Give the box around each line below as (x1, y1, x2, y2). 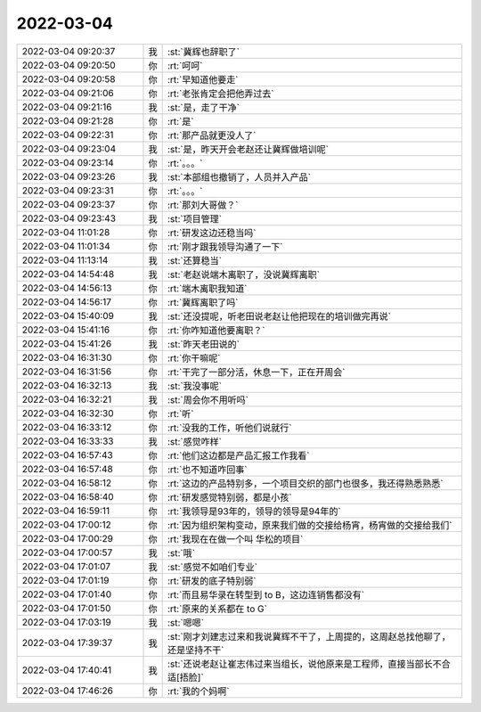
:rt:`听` (167, 407, 195, 420)
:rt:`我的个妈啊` (167, 684, 231, 697)
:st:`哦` (167, 546, 196, 559)
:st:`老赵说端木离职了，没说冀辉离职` (167, 268, 321, 281)
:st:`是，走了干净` (167, 101, 240, 113)
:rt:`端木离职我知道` (167, 282, 249, 294)
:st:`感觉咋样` (167, 435, 223, 447)
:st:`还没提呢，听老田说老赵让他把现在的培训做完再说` (167, 310, 392, 323)
